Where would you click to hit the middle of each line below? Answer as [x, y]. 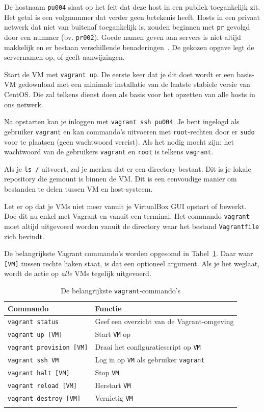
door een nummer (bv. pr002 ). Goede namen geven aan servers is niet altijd [123, 37]
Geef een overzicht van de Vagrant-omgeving [164, 321]
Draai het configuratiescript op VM [148, 347]
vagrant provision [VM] [48, 348]
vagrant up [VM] [35, 335]
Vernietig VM [114, 397]
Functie [108, 308]
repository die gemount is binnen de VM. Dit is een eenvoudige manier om [121, 179]
